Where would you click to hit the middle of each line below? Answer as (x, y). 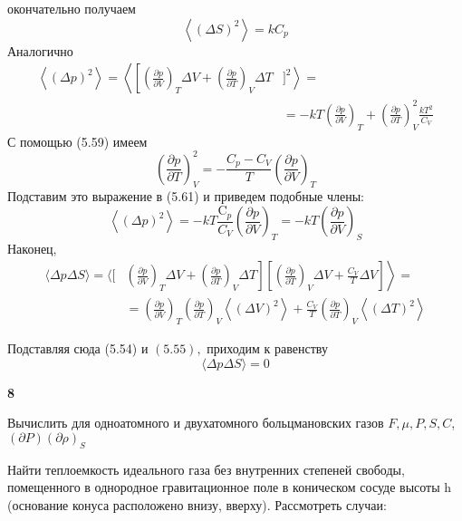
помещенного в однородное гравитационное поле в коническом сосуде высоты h (230, 487)
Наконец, (32, 248)
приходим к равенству (267, 348)
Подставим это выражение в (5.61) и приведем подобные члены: (186, 196)
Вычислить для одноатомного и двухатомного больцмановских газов (196, 423)
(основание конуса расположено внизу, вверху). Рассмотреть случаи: (197, 505)
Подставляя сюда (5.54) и (78, 348)
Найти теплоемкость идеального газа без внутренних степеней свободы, (206, 469)
